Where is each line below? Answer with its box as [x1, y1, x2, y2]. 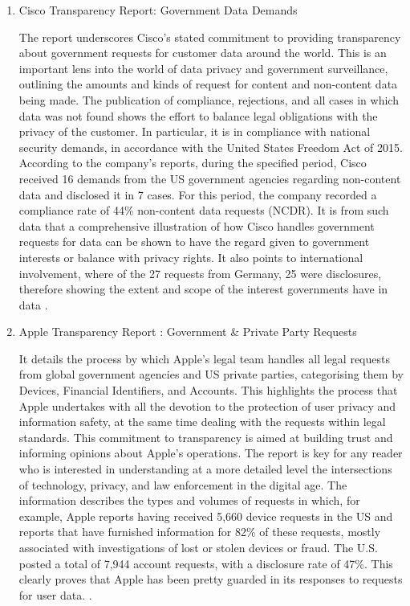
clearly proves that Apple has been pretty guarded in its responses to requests [18, 571, 403, 588]
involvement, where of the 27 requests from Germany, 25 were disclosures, [18, 264, 382, 281]
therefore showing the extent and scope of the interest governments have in [18, 280, 388, 297]
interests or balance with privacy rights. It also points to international [18, 248, 363, 265]
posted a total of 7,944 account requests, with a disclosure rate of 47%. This [18, 555, 393, 571]
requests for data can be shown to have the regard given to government [18, 233, 370, 250]
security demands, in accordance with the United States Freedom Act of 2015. [18, 138, 403, 155]
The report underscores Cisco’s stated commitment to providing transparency [18, 28, 401, 45]
